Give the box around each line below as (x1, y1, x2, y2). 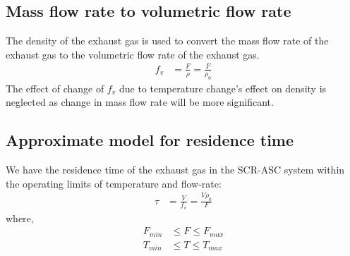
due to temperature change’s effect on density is (119, 80, 327, 95)
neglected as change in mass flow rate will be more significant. (6, 95, 274, 109)
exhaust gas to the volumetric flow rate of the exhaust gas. (6, 47, 260, 61)
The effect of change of (6, 80, 104, 95)
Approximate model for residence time (6, 129, 294, 151)
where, (6, 210, 34, 225)
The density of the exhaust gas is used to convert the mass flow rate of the (6, 33, 329, 48)
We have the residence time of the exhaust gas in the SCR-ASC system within (6, 162, 345, 177)
